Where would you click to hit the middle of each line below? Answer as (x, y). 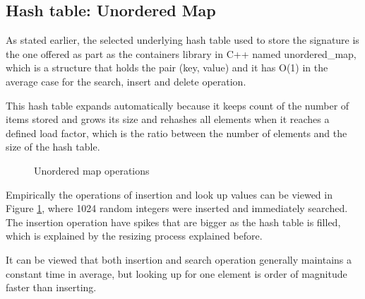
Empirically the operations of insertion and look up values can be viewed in (169, 194)
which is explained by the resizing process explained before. (134, 236)
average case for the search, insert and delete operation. (126, 81)
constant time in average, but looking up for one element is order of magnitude (176, 273)
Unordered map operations (92, 170)
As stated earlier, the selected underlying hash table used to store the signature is (182, 40)
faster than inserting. (51, 287)
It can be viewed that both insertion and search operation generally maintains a (179, 259)
